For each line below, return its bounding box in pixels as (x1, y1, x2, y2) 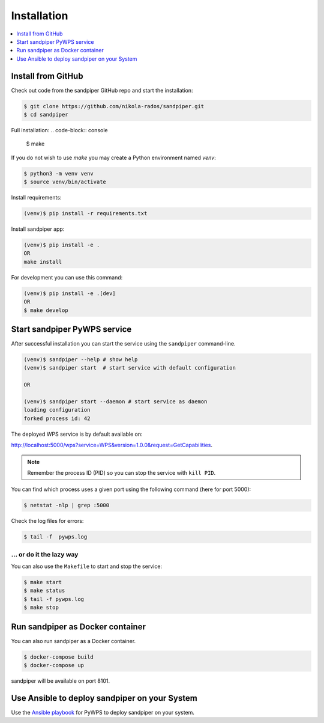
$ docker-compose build (23, 653, 94, 660)
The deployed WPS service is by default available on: (11, 430, 143, 438)
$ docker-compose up (23, 662, 84, 669)
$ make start (23, 579, 62, 586)
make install (23, 258, 62, 265)
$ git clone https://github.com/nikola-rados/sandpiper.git (23, 103, 205, 109)
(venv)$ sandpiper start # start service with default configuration (23, 364, 236, 371)
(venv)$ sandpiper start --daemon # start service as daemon (23, 398, 208, 405)
